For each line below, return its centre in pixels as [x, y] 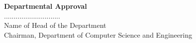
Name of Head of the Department [55, 25]
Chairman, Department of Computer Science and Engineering [98, 34]
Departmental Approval [46, 6]
